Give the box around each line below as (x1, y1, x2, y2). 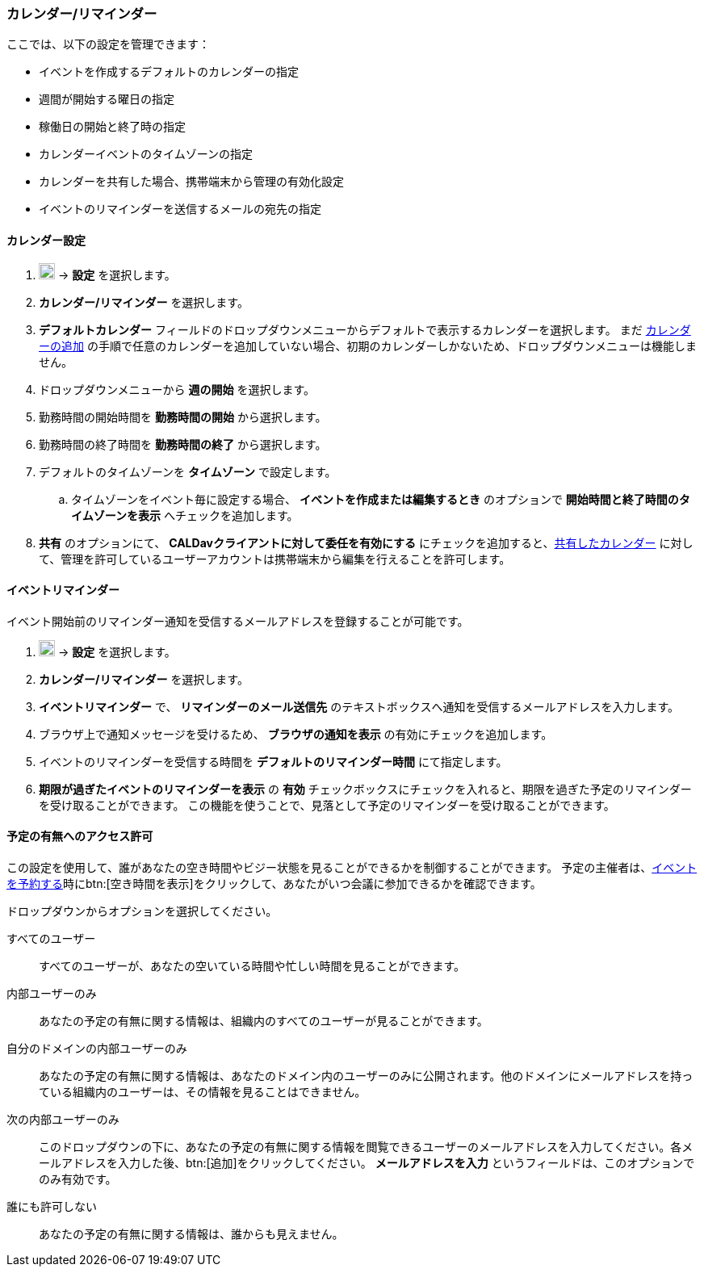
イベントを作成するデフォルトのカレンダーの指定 (39, 65, 299, 79)
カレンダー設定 (6, 232, 86, 247)
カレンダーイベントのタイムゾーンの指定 (39, 147, 254, 161)
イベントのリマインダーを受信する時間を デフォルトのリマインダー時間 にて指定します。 (39, 754, 508, 768)
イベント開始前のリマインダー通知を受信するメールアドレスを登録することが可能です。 (6, 613, 469, 628)
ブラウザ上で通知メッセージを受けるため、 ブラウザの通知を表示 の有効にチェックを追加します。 (39, 727, 553, 741)
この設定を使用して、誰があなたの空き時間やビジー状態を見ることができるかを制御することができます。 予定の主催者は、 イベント (6, 861, 698, 875)
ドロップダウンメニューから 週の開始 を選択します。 (39, 382, 316, 396)
